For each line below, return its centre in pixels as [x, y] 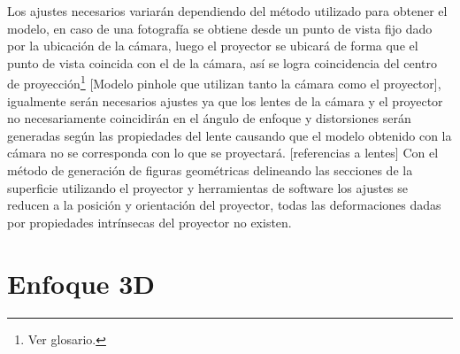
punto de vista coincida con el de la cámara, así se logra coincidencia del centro [222, 62]
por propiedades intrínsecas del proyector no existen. [149, 222]
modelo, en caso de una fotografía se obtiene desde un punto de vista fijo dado [220, 28]
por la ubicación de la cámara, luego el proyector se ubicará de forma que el [213, 46]
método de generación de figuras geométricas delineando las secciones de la [210, 170]
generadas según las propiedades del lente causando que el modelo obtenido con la [230, 135]
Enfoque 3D [81, 283]
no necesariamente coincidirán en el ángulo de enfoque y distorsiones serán [209, 118]
